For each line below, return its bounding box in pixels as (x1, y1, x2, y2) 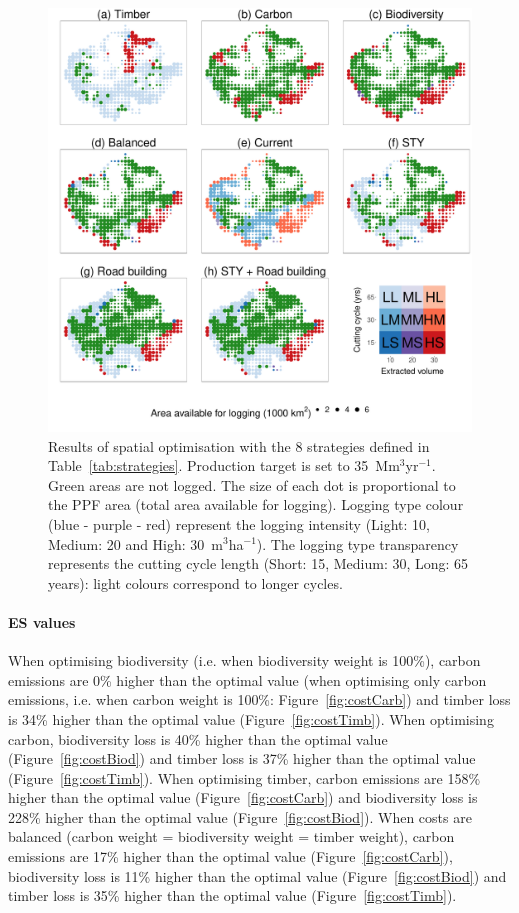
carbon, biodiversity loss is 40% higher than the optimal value (8, 728, 388, 749)
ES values (8, 611, 76, 632)
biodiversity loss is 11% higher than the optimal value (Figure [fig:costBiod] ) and (8, 865, 507, 886)
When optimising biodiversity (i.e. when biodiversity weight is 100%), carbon (8, 650, 481, 671)
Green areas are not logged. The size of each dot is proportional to (48, 474, 456, 495)
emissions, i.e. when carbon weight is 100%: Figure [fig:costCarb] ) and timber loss (8, 689, 511, 710)
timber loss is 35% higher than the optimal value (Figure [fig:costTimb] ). (8, 885, 457, 906)
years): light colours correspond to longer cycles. (48, 572, 343, 593)
